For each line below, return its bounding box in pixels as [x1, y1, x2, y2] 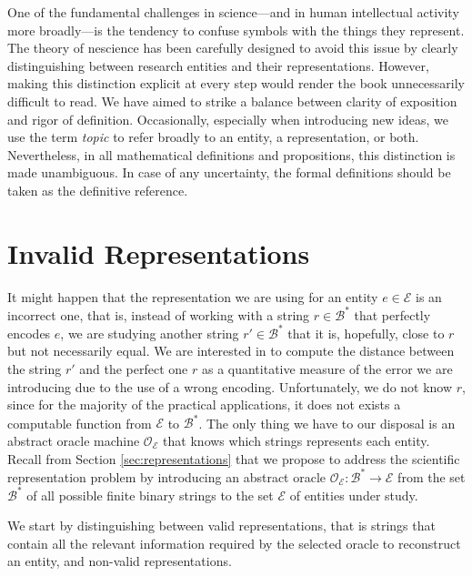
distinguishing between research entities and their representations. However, [7, 56, 429, 75]
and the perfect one [79, 359, 188, 379]
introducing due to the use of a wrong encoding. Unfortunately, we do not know [7, 377, 453, 396]
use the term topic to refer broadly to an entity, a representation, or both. [7, 127, 419, 147]
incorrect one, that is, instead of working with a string [7, 305, 310, 324]
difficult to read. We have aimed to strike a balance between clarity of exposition [7, 91, 457, 110]
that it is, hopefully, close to [287, 323, 445, 342]
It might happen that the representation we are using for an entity [7, 287, 378, 306]
